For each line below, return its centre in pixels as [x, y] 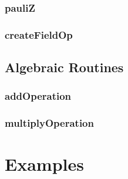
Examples [44, 164]
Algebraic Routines [64, 67]
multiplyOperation [49, 123]
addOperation [38, 96]
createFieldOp [39, 34]
